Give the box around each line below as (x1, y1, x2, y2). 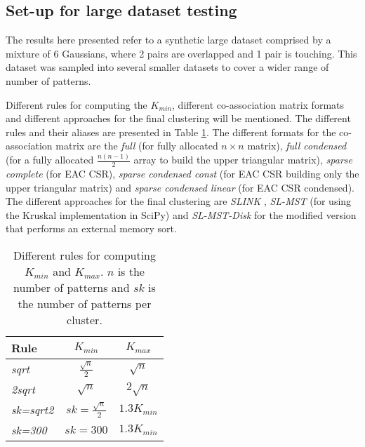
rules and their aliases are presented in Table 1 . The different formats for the (6, 124, 336, 139)
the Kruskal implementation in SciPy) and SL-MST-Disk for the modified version (6, 207, 357, 222)
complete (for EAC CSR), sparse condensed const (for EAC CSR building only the (6, 166, 359, 181)
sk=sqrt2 (11, 401, 54, 418)
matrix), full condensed (247, 138, 347, 153)
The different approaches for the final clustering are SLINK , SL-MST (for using (6, 194, 352, 208)
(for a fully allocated (6, 152, 94, 167)
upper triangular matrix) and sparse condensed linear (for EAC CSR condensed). (6, 180, 354, 194)
